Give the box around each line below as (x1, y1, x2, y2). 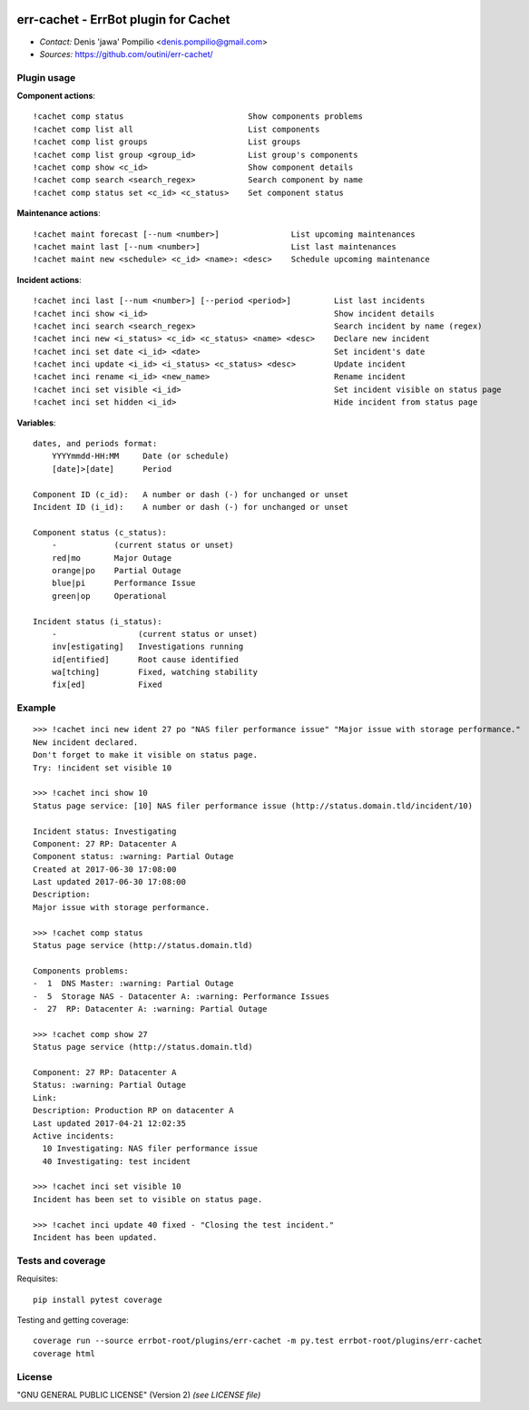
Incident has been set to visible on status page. (33, 1194, 263, 1204)
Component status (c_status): (33, 527, 168, 537)
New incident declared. (33, 737, 139, 748)
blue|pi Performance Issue (51, 578, 196, 589)
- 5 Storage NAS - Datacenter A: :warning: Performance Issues (33, 991, 330, 1002)
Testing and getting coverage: (16, 1314, 129, 1325)
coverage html (33, 1348, 95, 1358)
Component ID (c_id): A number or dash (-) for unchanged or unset (33, 489, 349, 499)
